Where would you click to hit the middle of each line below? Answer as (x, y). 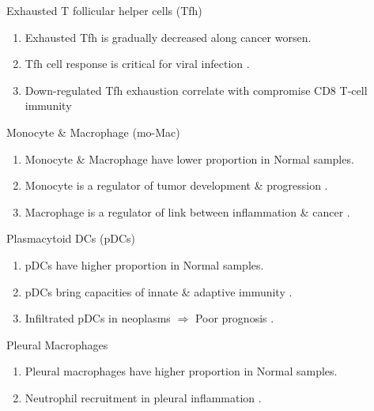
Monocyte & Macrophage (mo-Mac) (93, 132)
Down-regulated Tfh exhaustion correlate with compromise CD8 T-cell (196, 90)
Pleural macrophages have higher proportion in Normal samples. (181, 371)
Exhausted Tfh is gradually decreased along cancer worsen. (168, 37)
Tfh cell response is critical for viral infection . (137, 64)
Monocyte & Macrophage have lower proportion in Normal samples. (189, 158)
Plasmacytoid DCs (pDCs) (71, 238)
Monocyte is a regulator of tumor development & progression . (176, 185)
